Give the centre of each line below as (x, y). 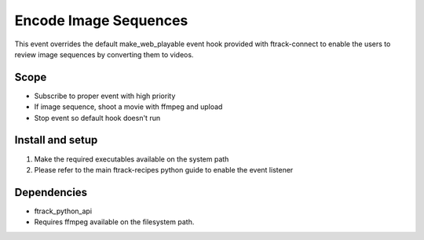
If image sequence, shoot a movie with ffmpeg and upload (128, 107)
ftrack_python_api (63, 211)
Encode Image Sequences (101, 20)
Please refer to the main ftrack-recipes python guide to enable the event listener (164, 169)
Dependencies (51, 192)
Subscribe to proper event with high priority (105, 96)
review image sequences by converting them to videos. (104, 54)
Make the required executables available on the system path (132, 159)
